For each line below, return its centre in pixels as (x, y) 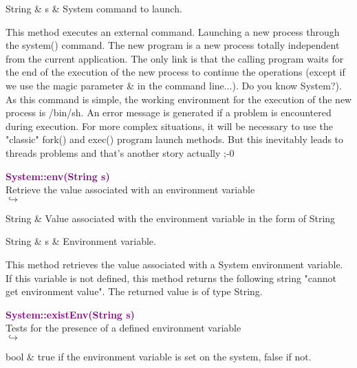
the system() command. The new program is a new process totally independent (173, 45)
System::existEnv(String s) (70, 314)
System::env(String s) (58, 176)
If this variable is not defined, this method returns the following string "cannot (171, 278)
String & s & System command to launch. (94, 8)
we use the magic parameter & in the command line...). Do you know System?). (174, 85)
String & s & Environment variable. (81, 241)
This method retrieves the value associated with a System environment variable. (174, 264)
